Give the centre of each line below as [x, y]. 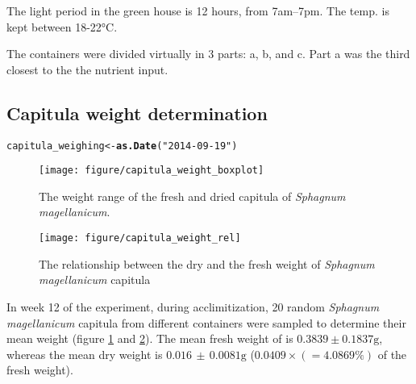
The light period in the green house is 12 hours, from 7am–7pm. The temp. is [198, 10]
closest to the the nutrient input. [87, 69]
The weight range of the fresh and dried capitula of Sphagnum [192, 196]
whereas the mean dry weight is [85, 354]
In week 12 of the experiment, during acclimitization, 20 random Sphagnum [193, 306]
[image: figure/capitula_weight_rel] [140, 238]
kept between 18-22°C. [62, 26]
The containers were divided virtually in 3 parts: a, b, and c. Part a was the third [208, 54]
